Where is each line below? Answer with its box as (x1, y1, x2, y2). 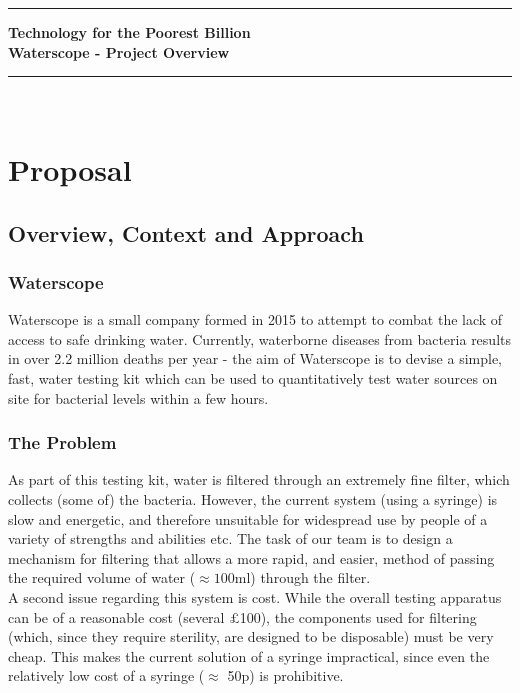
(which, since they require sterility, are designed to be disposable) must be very (8, 626, 494, 647)
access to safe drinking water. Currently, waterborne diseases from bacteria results (8, 328, 511, 349)
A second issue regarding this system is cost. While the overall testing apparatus (8, 586, 502, 607)
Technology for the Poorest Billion (8, 22, 251, 42)
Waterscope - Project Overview (8, 41, 230, 62)
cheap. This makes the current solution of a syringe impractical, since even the (8, 645, 490, 666)
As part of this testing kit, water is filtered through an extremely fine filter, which (8, 469, 510, 490)
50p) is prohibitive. (227, 665, 344, 686)
